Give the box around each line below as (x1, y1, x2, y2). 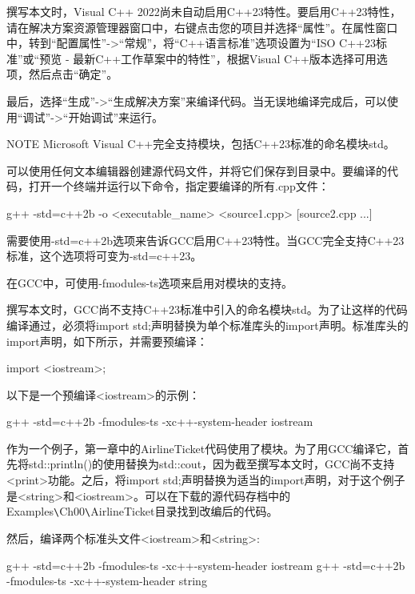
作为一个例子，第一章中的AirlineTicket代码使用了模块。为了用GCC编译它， (6, 439, 398, 456)
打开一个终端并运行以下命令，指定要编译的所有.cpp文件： (28, 178, 329, 195)
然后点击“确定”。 (28, 66, 118, 82)
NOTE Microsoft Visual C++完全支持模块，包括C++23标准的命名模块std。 (6, 135, 395, 152)
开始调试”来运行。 (68, 108, 163, 125)
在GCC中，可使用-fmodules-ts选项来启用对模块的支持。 (6, 274, 293, 291)
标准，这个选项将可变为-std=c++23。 (6, 247, 202, 264)
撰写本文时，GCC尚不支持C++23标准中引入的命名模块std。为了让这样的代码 (6, 301, 408, 318)
